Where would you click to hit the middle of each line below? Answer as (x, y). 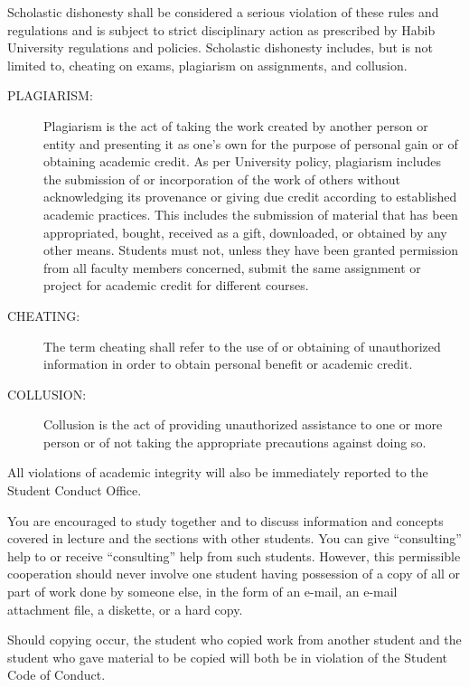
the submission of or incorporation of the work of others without (222, 179)
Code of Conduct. (56, 675)
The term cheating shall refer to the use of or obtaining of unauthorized (242, 346)
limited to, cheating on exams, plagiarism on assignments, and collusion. (207, 65)
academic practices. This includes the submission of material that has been (251, 214)
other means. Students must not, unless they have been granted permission (251, 250)
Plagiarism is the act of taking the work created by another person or (236, 125)
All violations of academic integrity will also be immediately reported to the (218, 472)
